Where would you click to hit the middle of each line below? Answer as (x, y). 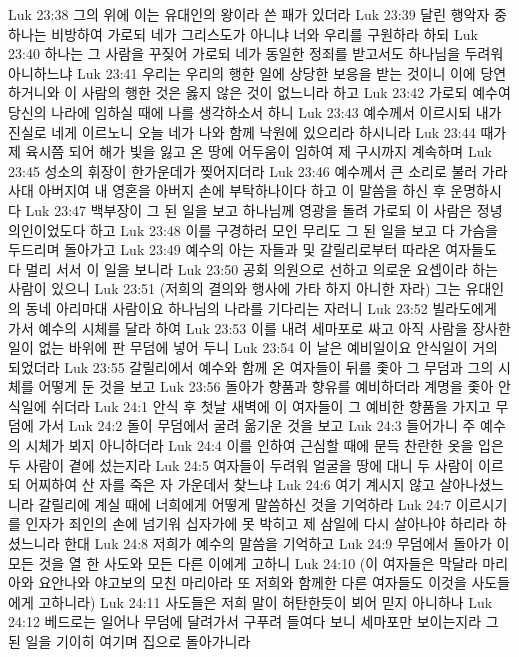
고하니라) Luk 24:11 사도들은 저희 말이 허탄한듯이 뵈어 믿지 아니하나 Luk (265, 601)
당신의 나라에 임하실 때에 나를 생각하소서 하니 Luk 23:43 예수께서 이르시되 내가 (255, 111)
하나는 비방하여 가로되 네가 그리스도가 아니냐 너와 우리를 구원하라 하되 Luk (243, 33)
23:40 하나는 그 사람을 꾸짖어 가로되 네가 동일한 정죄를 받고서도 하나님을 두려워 (256, 53)
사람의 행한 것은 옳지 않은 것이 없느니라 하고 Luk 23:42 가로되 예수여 (296, 92)
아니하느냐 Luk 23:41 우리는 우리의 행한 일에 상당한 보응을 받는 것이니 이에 (242, 72)
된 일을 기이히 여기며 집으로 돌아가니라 (129, 641)
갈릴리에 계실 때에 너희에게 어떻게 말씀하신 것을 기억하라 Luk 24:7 (245, 503)
